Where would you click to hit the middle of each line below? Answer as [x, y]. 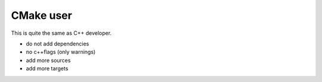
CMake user [42, 15]
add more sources [48, 60]
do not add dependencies [58, 44]
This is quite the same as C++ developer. [61, 33]
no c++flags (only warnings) [61, 52]
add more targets [47, 68]
